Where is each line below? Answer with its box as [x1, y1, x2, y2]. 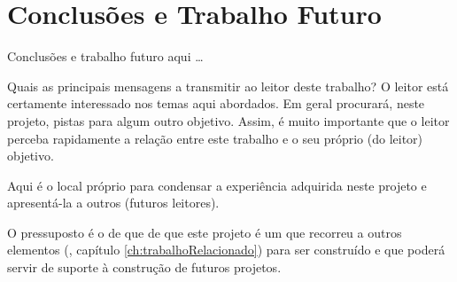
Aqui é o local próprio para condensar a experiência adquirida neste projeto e [7, 176, 427, 194]
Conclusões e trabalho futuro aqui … [7, 47, 204, 66]
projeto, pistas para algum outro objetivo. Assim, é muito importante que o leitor [7, 111, 450, 129]
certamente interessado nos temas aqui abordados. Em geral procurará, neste [7, 94, 425, 113]
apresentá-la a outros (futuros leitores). [7, 193, 220, 212]
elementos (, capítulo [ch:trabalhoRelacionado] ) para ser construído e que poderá [7, 240, 445, 259]
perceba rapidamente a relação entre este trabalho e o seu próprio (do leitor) [7, 129, 423, 147]
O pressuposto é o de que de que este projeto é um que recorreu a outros [7, 223, 402, 241]
